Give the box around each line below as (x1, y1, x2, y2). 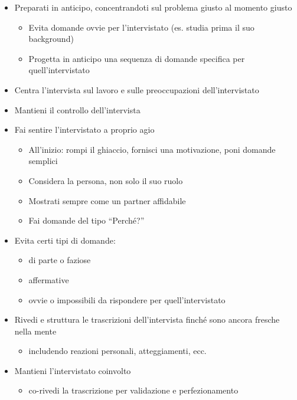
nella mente (14, 324, 57, 337)
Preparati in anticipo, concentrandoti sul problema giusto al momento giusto (14, 1, 292, 13)
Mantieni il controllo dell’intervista (14, 103, 141, 116)
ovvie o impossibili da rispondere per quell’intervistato (28, 293, 226, 306)
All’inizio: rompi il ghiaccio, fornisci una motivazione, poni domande (28, 143, 276, 155)
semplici (28, 155, 58, 167)
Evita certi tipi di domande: (14, 234, 116, 246)
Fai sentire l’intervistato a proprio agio (14, 123, 155, 136)
